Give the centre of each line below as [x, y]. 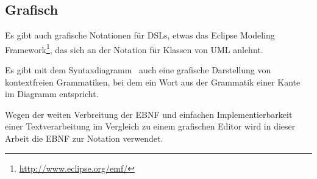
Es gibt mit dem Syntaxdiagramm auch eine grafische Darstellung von [138, 70]
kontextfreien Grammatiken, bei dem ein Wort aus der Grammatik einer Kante [153, 82]
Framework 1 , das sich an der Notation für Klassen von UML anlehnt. [134, 48]
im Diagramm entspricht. [52, 94]
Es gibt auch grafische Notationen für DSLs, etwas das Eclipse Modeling [140, 35]
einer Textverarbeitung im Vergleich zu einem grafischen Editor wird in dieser [150, 126]
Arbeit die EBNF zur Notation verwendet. [84, 138]
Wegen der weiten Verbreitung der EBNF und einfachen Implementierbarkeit [149, 114]
